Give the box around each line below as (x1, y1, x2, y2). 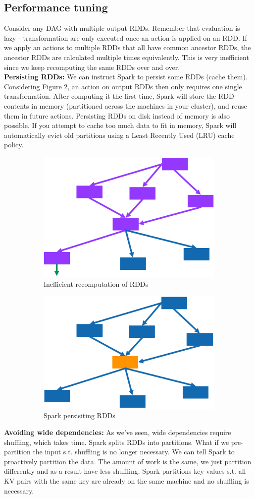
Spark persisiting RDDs (44, 410, 115, 421)
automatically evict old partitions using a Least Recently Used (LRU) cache (4, 129, 235, 140)
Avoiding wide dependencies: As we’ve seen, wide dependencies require (4, 427, 231, 437)
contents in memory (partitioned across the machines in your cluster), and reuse (4, 100, 247, 111)
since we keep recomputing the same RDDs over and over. (4, 62, 180, 72)
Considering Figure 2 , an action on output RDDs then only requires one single (4, 81, 242, 91)
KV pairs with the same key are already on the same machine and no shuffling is (4, 476, 249, 486)
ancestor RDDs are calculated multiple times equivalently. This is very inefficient (4, 52, 249, 62)
